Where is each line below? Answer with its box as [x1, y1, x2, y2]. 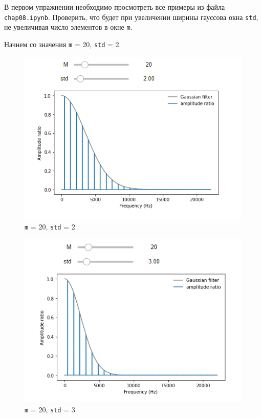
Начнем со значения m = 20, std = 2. [4, 38, 121, 49]
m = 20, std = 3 [25, 404, 75, 414]
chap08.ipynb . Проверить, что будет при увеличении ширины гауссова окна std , [4, 11, 258, 22]
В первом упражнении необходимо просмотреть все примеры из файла [4, 2, 225, 12]
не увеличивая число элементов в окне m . [4, 22, 133, 32]
